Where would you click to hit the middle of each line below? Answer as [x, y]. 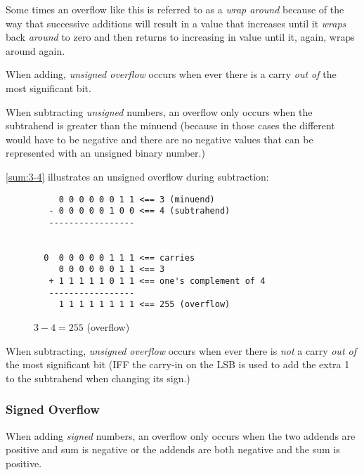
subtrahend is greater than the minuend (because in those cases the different [170, 125]
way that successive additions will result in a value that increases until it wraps [176, 23]
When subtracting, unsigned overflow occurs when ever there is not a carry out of [181, 350]
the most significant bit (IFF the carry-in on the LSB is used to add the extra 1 [178, 364]
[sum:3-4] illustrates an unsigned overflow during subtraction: [137, 176]
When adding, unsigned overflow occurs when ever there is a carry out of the [171, 74]
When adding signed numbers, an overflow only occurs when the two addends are [181, 435]
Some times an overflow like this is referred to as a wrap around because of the [175, 9]
